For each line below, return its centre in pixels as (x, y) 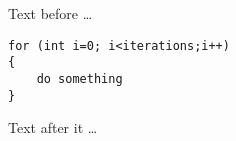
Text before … (50, 13)
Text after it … (53, 127)
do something (79, 78)
